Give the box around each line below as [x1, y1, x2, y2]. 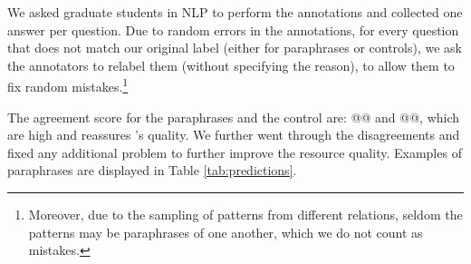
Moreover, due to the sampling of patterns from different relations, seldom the [28, 205, 463, 223]
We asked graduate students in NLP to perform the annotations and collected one [7, 3, 463, 21]
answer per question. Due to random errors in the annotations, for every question [7, 20, 459, 39]
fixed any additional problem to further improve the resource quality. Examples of [7, 142, 462, 161]
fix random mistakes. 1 [7, 74, 129, 96]
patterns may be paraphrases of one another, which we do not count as [28, 222, 423, 241]
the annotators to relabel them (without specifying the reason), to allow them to [7, 55, 455, 74]
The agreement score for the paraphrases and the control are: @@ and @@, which [7, 107, 460, 126]
